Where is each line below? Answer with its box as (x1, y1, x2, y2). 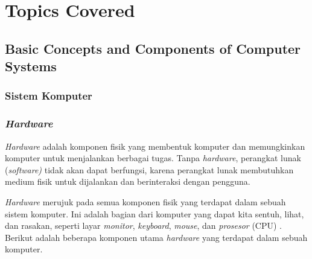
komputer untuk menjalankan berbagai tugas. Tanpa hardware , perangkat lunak (5, 152, 301, 164)
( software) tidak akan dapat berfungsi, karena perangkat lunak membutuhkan (5, 163, 294, 176)
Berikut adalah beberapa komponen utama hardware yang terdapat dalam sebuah (5, 231, 308, 243)
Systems (5, 57, 57, 75)
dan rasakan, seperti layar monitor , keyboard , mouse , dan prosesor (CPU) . (5, 219, 282, 232)
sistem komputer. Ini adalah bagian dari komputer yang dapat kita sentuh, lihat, (5, 207, 304, 220)
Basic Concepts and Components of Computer (5, 39, 301, 57)
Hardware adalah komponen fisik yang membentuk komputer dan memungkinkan (5, 139, 305, 152)
